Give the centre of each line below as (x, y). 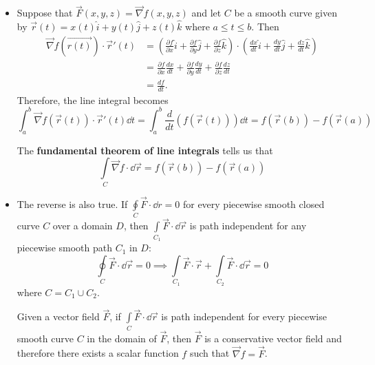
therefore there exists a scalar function (98, 353)
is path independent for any (248, 226)
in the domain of (122, 338)
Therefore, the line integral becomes (93, 100)
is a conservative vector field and (273, 338)
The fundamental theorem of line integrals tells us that (145, 150)
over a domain (83, 226)
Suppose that (45, 13)
